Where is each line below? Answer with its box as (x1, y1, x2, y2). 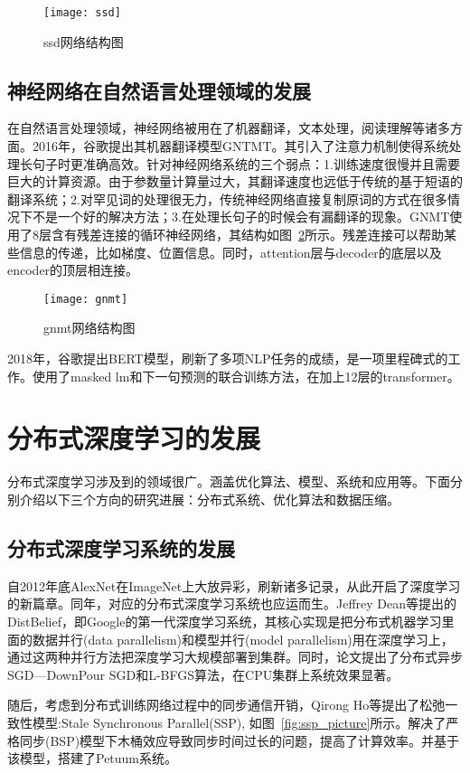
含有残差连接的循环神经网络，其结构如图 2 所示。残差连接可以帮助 (51, 225, 444, 244)
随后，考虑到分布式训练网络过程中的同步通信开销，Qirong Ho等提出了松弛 (7, 695, 446, 714)
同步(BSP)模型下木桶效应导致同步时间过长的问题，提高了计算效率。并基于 (19, 731, 460, 749)
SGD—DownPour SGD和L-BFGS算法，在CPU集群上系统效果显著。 (7, 665, 399, 683)
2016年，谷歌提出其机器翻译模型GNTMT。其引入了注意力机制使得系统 (32, 137, 449, 156)
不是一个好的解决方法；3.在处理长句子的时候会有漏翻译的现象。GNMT (32, 207, 450, 226)
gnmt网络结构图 (43, 318, 136, 337)
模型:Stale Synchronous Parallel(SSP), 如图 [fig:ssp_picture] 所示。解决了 (32, 712, 446, 731)
